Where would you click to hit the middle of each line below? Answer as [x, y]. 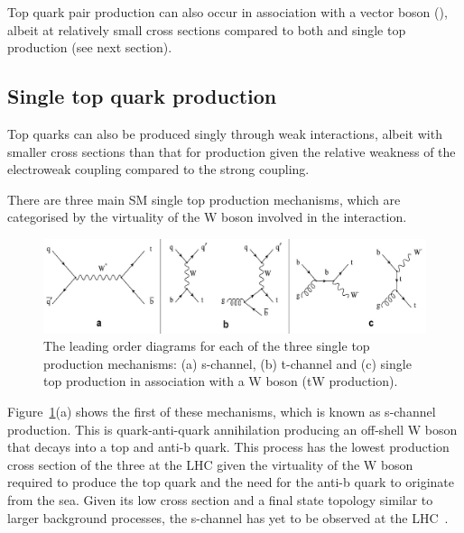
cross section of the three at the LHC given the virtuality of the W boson [210, 464]
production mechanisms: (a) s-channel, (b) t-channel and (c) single [227, 363]
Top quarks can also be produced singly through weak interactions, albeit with [225, 133]
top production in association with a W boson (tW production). [221, 381]
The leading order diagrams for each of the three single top [207, 346]
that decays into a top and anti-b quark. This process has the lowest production [228, 447]
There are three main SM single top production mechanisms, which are [204, 199]
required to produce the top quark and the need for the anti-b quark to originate [231, 482]
